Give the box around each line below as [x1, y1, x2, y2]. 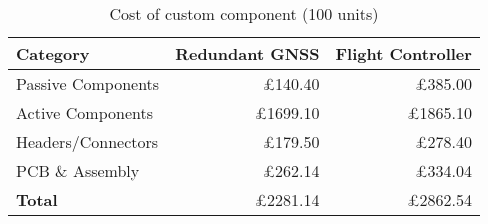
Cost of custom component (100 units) [109, 2, 379, 25]
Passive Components [16, 72, 160, 95]
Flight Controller [335, 42, 472, 65]
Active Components [16, 101, 153, 124]
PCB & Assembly [16, 159, 140, 182]
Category [16, 42, 90, 65]
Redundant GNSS [175, 42, 320, 65]
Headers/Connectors [16, 130, 159, 153]
